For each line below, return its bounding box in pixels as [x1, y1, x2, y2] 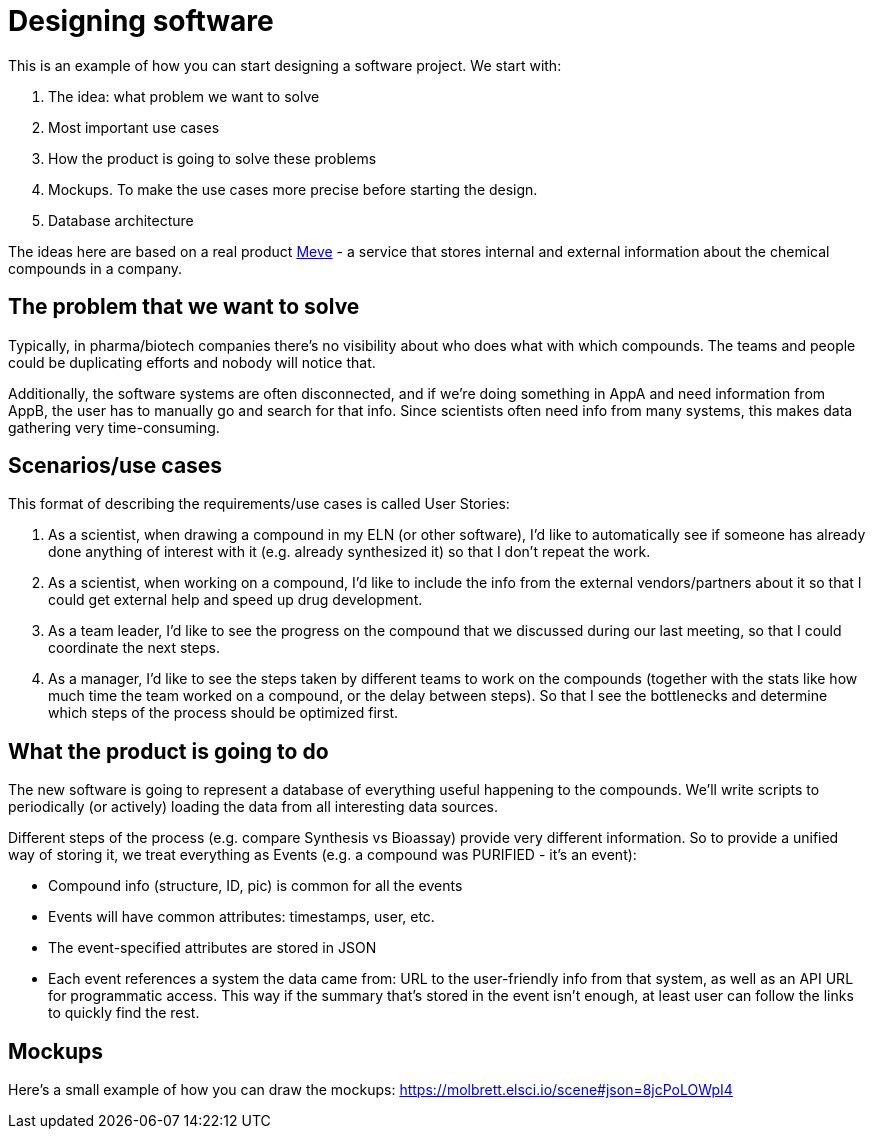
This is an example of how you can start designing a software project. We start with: [8, 56, 562, 74]
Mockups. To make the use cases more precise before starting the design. [48, 180, 538, 198]
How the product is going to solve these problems [48, 149, 377, 167]
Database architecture [48, 211, 194, 229]
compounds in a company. [8, 259, 183, 277]
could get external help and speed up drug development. [48, 591, 423, 609]
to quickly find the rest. [48, 1004, 200, 1022]
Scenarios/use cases [8, 453, 223, 479]
